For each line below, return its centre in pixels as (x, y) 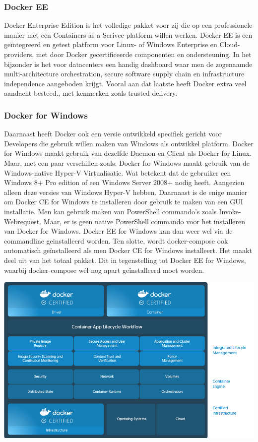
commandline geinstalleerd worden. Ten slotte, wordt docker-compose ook (116, 240)
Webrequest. (23, 221)
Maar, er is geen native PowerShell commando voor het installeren (144, 221)
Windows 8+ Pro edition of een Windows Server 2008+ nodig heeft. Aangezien (124, 182)
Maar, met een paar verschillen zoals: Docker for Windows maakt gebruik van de (127, 162)
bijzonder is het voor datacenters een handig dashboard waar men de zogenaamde (128, 64)
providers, (19, 54)
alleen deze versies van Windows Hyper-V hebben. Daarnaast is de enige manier (126, 192)
